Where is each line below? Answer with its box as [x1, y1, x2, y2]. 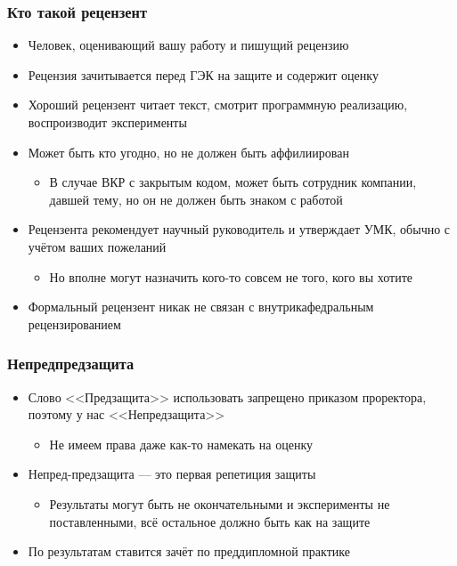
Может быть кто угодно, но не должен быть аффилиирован [28, 142, 349, 161]
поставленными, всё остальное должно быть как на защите [49, 512, 371, 530]
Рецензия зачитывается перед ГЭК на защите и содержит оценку [28, 65, 379, 84]
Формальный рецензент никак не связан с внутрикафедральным [28, 297, 374, 316]
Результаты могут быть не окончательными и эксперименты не [49, 494, 390, 513]
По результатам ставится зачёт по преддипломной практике [28, 542, 350, 561]
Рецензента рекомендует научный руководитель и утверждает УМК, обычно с [28, 220, 451, 239]
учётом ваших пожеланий [28, 237, 167, 255]
